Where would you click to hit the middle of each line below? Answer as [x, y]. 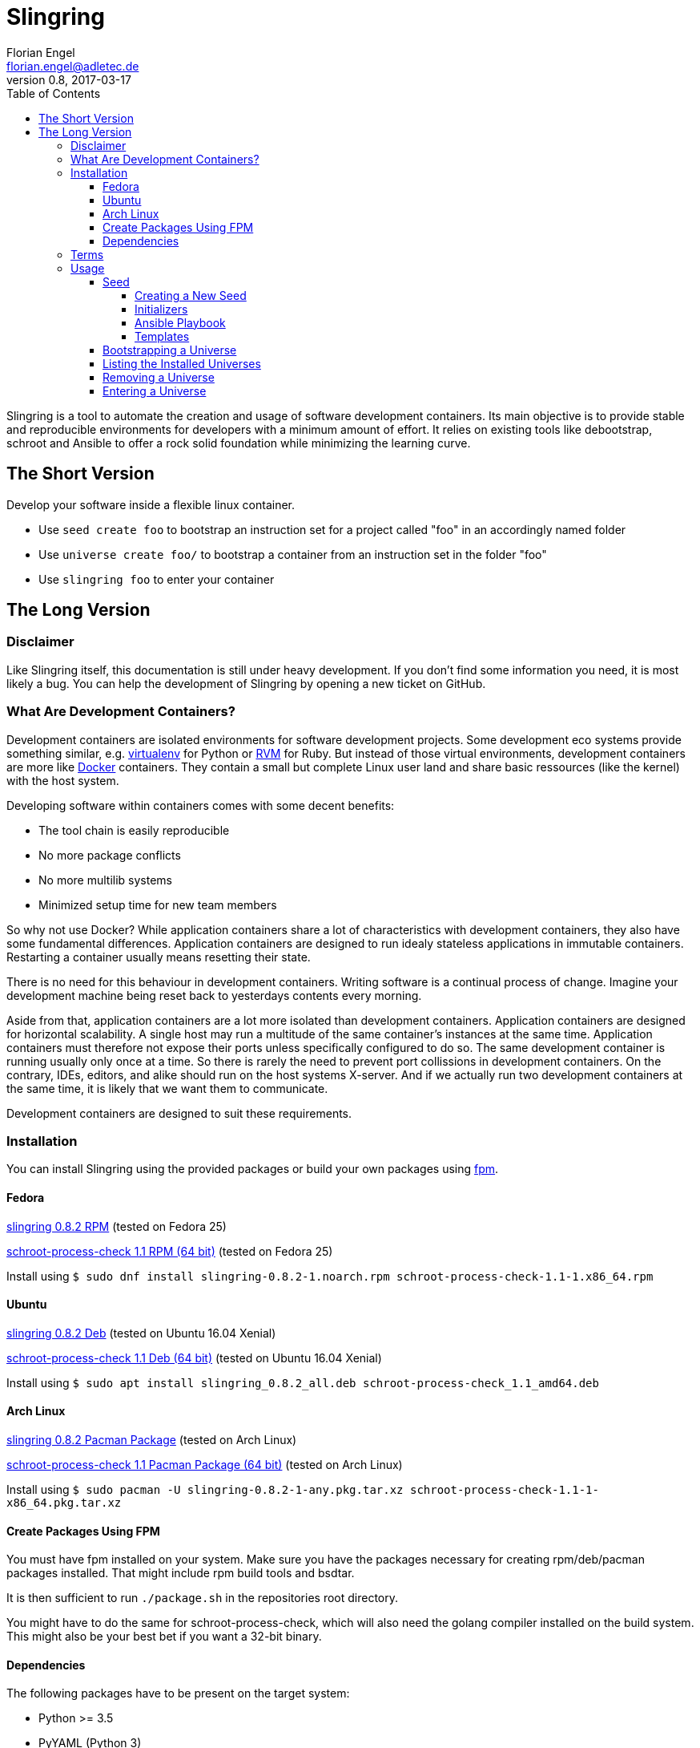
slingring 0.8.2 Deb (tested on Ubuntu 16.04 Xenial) [141, 1333]
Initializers [161, 309]
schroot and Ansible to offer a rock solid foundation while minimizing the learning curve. [239, 443]
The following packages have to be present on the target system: [178, 1693]
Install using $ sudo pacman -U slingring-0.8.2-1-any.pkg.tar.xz [205, 1489]
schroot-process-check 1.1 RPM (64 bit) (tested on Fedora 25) [170, 1251]
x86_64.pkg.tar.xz [64, 1502]
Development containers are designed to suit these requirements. [179, 1113]
